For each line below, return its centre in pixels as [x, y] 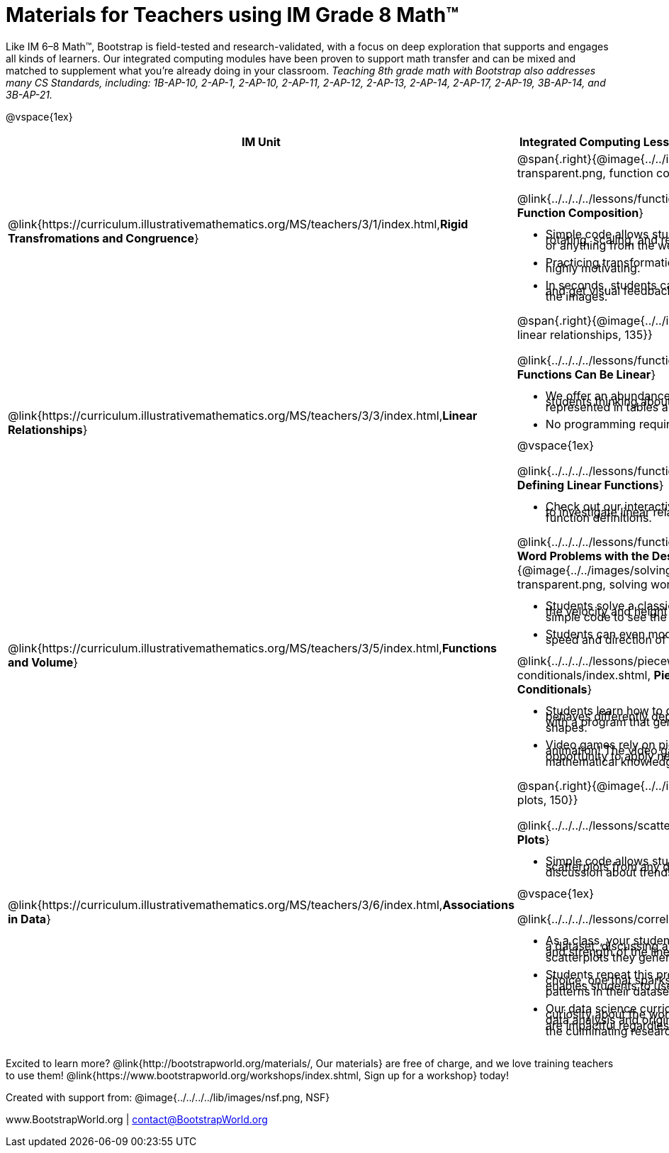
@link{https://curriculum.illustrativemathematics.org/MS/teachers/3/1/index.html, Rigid [238, 224]
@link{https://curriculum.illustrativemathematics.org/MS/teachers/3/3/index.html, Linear [243, 415]
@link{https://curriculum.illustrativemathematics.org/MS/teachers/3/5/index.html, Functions [253, 648]
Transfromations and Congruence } [103, 238]
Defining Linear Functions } [590, 485]
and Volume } [43, 662]
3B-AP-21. [29, 94]
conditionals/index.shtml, [584, 675]
